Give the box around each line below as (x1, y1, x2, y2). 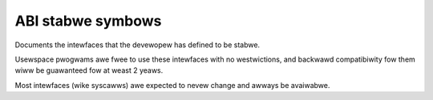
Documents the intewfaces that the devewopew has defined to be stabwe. (14, 40, 261, 50)
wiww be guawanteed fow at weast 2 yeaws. (14, 66, 164, 75)
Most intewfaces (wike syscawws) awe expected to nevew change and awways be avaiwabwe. (14, 80, 330, 90)
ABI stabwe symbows (14, 12, 162, 30)
